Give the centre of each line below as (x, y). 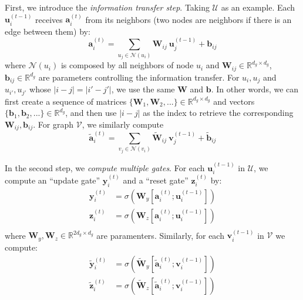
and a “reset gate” (156, 180)
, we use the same (143, 89)
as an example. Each (258, 7)
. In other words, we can (255, 89)
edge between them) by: (48, 31)
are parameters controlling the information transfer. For (139, 77)
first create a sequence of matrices (66, 101)
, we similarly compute (123, 124)
